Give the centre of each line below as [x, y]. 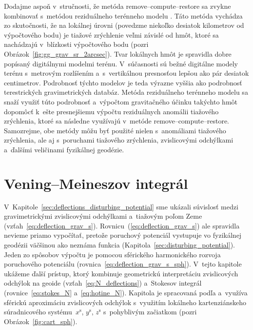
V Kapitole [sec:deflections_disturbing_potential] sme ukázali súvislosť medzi [121, 206]
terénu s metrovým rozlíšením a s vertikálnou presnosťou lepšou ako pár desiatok [126, 73]
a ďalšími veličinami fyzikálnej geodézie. [64, 149]
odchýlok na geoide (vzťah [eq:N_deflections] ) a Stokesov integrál [103, 283]
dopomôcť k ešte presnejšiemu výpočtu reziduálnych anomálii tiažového [111, 111]
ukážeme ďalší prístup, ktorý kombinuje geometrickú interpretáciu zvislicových [121, 273]
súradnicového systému [38, 312]
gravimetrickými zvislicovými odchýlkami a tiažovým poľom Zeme [103, 216]
